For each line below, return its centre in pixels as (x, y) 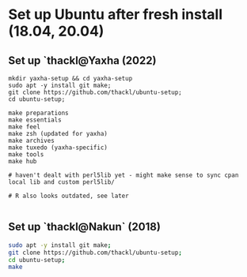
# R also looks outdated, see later (68, 196)
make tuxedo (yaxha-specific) (58, 148)
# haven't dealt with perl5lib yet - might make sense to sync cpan (123, 175)
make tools (26, 155)
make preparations (38, 113)
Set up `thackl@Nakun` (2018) (84, 227)
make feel (25, 127)
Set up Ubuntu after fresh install (116, 15)
